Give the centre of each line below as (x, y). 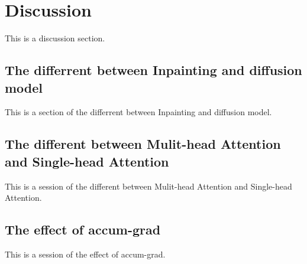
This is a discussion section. (55, 38)
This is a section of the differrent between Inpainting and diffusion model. (138, 112)
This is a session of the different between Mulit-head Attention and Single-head (148, 186)
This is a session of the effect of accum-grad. (85, 254)
